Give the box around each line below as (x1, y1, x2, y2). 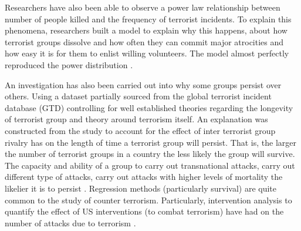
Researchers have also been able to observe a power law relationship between (5, 1, 280, 13)
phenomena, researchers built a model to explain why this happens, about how (5, 24, 288, 36)
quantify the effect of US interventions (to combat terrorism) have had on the (5, 205, 284, 217)
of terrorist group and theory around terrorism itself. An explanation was (5, 113, 268, 125)
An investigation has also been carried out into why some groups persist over (5, 78, 282, 91)
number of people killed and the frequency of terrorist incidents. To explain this (5, 12, 292, 25)
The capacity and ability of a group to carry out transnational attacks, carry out (5, 159, 295, 171)
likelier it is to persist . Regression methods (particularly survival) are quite (5, 182, 277, 194)
